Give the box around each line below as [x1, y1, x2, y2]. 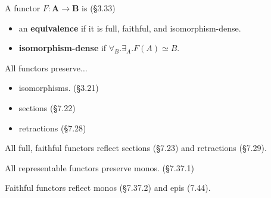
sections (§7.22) [18, 101, 76, 114]
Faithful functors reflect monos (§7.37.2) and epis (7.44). [5, 181, 211, 194]
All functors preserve [5, 61, 81, 74]
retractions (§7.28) [18, 121, 86, 134]
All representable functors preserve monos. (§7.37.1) [5, 161, 194, 174]
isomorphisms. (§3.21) [18, 81, 99, 94]
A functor [5, 2, 41, 14]
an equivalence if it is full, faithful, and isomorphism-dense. [18, 21, 241, 34]
